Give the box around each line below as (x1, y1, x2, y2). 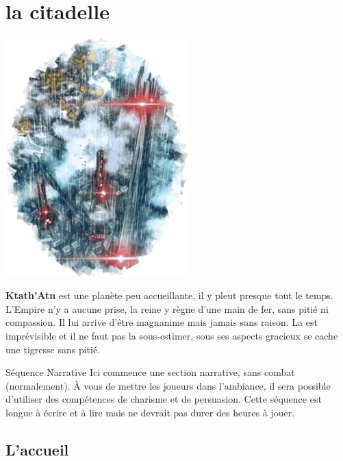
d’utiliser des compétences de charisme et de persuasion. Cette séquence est (5, 392, 322, 406)
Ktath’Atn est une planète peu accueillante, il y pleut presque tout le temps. (5, 288, 333, 303)
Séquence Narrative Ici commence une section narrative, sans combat (5, 365, 295, 379)
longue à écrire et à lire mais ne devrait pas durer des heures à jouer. (5, 405, 295, 419)
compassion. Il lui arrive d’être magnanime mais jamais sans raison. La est (5, 315, 318, 329)
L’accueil (5, 438, 69, 460)
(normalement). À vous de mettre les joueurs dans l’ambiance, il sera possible (5, 378, 331, 392)
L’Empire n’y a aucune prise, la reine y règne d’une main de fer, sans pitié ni (5, 301, 329, 316)
